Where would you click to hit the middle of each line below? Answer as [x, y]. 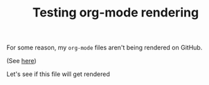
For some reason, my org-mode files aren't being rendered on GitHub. [104, 48]
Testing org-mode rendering [116, 13]
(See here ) [21, 61]
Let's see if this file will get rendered [58, 74]
